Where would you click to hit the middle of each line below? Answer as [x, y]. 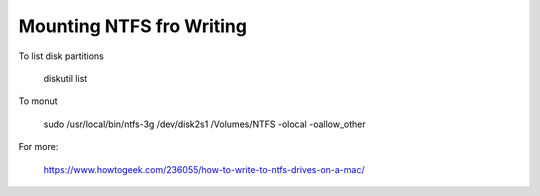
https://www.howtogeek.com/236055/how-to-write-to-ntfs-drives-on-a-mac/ [204, 169]
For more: [38, 147]
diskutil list [65, 78]
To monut [38, 101]
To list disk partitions [61, 56]
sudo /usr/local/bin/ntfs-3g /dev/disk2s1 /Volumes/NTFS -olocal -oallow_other [204, 124]
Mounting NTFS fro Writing [132, 26]
